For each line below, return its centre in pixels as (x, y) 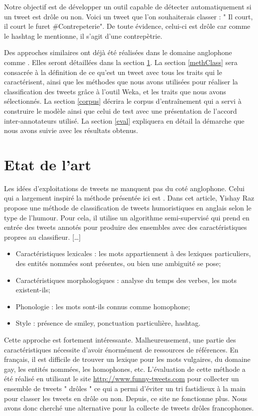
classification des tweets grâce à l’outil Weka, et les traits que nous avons (115, 91)
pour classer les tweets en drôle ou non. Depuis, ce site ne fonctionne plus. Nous (126, 398)
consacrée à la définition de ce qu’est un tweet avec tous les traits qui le (113, 72)
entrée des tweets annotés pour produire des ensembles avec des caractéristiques (126, 227)
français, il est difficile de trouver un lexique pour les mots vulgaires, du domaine (127, 359)
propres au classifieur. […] (43, 237)
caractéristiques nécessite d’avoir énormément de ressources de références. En (121, 349)
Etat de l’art (48, 164)
